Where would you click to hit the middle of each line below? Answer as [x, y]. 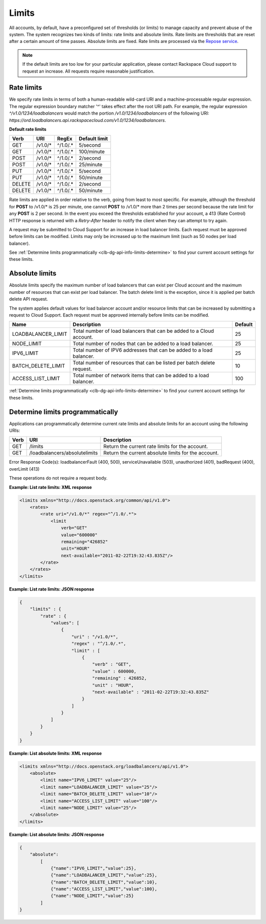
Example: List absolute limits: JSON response [57, 834]
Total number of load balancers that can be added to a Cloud [143, 331]
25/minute [91, 164]
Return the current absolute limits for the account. [161, 453]
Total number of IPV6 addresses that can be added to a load [143, 350]
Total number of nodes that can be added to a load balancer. [143, 344]
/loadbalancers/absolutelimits [64, 453]
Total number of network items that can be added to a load [141, 375]
